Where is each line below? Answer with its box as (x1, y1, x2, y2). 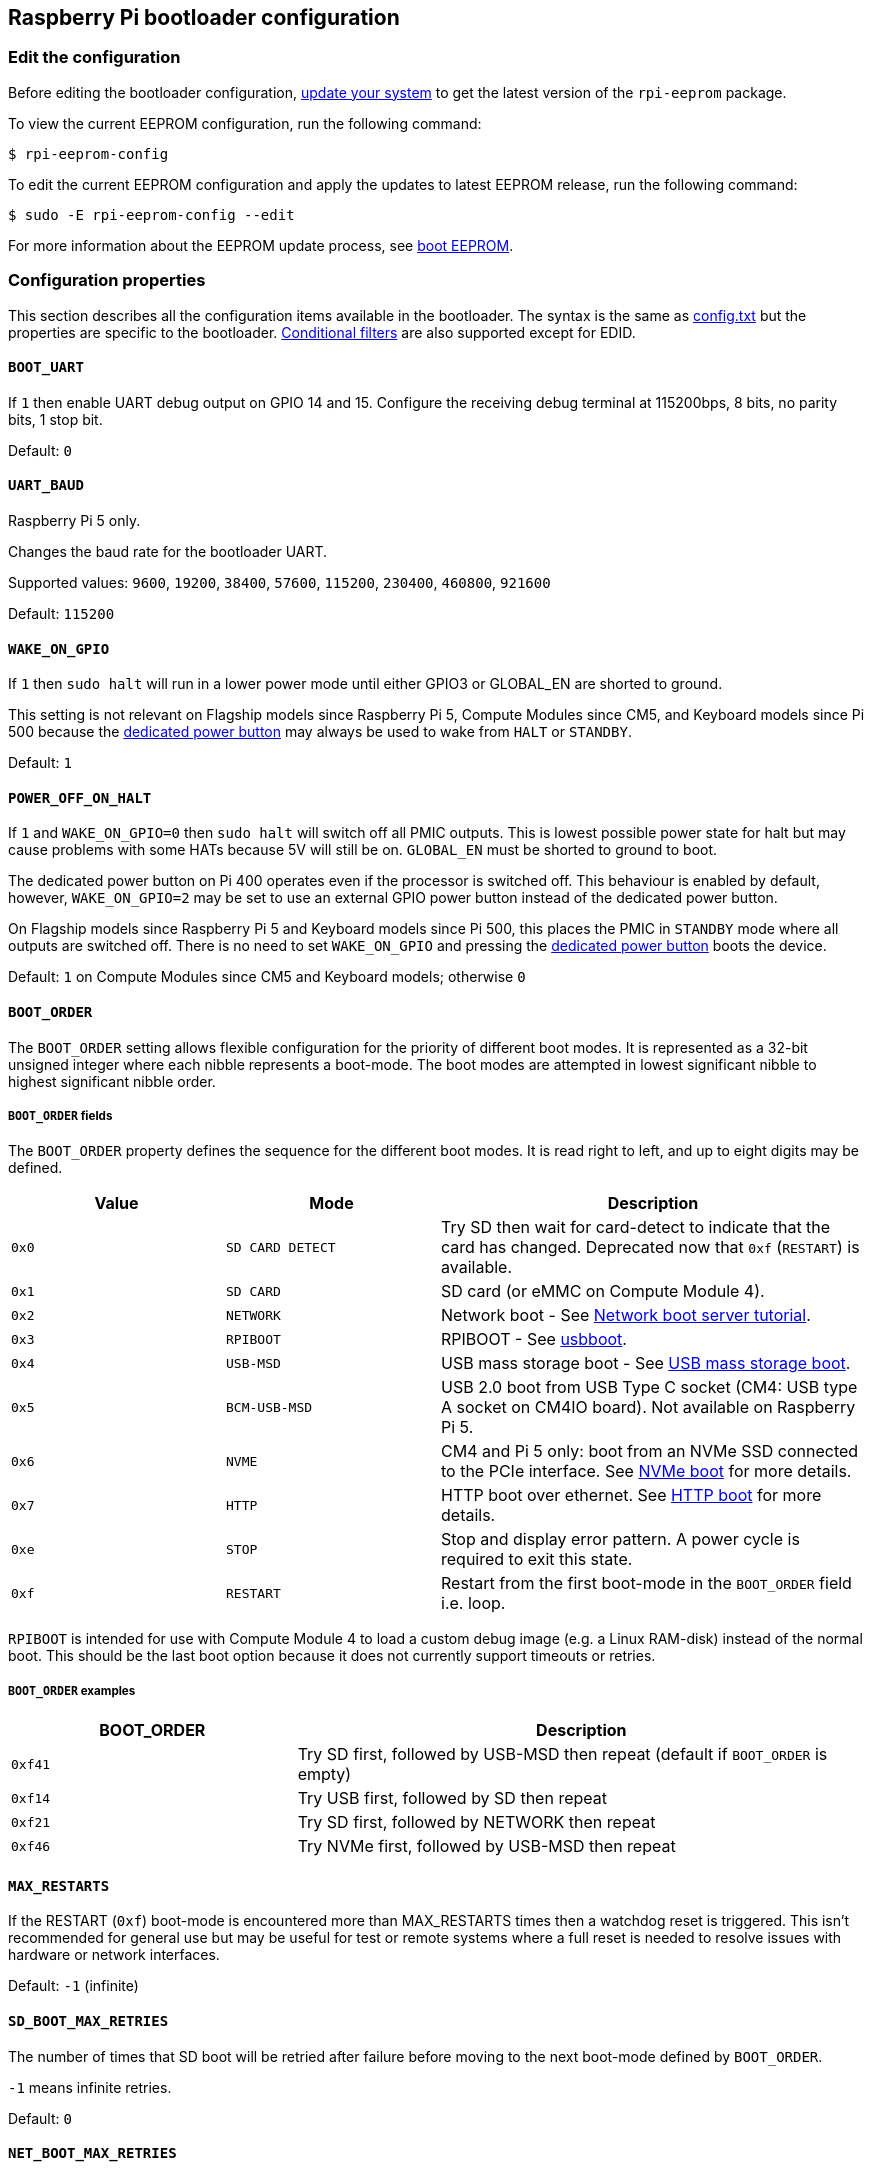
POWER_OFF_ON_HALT (8, 789, 152, 806)
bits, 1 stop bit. (8, 410, 103, 428)
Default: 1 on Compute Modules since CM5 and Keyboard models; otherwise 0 (8, 968, 526, 986)
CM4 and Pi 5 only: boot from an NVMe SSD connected (441, 1441, 859, 1462)
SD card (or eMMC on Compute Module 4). (441, 1281, 765, 1302)
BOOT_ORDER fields (8, 1109, 113, 1124)
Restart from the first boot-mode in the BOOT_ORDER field (441, 1573, 852, 1594)
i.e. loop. (441, 1593, 506, 1614)
